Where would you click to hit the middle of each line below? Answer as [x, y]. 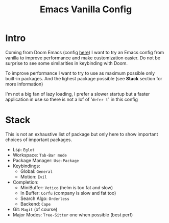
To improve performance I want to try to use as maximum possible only [80, 73]
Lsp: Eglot [23, 149]
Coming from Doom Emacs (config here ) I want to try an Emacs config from [85, 52]
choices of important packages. [39, 140]
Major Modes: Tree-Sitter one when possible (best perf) [73, 215]
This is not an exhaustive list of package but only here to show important [82, 134]
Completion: [26, 182]
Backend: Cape [35, 204]
